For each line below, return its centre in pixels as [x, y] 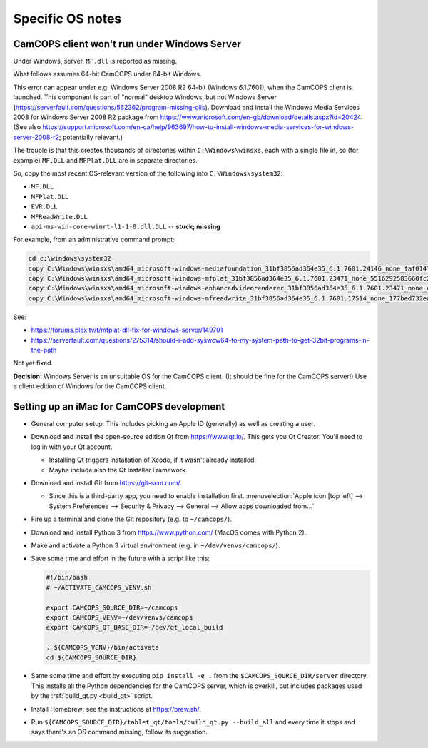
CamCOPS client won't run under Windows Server [127, 44]
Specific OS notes [67, 19]
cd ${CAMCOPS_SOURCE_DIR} [91, 657]
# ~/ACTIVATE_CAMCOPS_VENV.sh [99, 587]
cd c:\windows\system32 [70, 258]
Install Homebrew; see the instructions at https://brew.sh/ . [116, 709]
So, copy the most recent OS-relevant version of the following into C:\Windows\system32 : [148, 173]
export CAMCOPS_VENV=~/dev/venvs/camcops [119, 617]
